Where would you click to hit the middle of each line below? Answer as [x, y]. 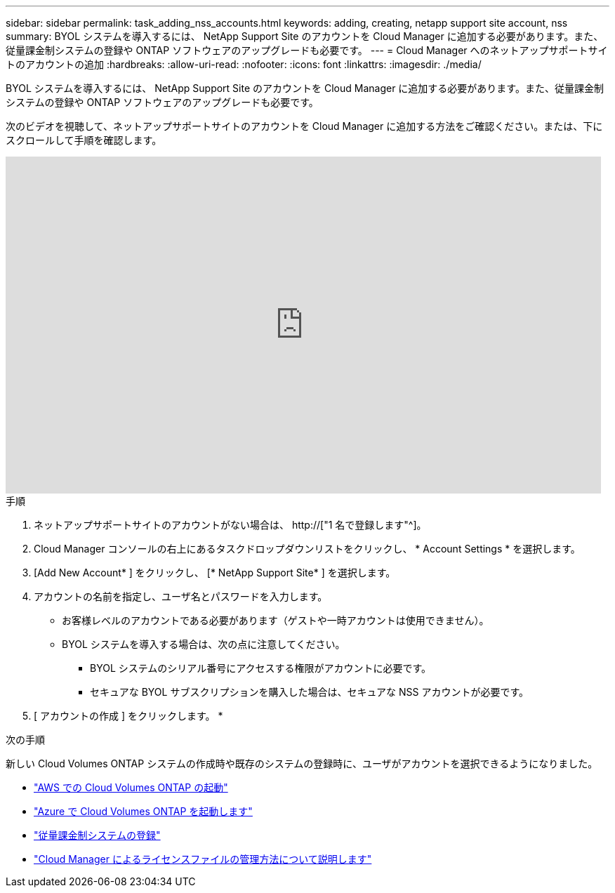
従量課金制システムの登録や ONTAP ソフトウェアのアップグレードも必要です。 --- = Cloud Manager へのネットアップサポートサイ [307, 50]
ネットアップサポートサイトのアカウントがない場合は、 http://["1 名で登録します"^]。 [230, 525]
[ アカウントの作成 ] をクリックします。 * [128, 716]
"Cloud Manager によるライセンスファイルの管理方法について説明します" [203, 859]
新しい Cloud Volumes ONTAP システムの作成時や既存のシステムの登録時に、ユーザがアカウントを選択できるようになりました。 [302, 763]
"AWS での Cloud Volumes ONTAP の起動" [131, 787]
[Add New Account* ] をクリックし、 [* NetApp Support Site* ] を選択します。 [215, 573]
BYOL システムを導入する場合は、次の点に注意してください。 [204, 644]
